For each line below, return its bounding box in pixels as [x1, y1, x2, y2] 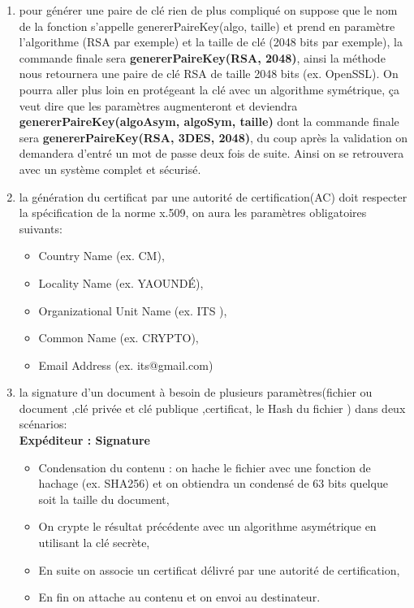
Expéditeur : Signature [19, 432, 150, 449]
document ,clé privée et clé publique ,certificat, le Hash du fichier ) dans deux [19, 399, 406, 416]
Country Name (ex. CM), [38, 247, 165, 264]
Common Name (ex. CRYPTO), [38, 329, 199, 346]
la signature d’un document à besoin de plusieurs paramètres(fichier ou [19, 384, 373, 401]
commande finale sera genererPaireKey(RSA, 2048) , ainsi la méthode [19, 49, 386, 66]
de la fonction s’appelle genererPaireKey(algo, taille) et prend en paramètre [19, 17, 395, 34]
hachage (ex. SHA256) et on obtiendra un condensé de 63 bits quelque [38, 475, 388, 492]
